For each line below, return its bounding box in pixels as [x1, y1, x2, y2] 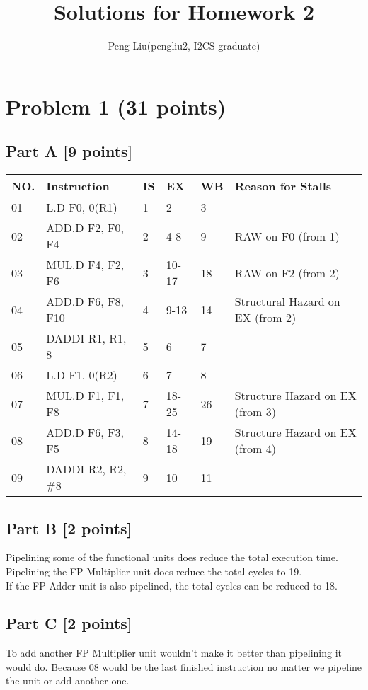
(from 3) [234, 403, 276, 420]
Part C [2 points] [6, 612, 132, 634]
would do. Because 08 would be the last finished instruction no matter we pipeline [6, 659, 362, 674]
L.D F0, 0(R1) [46, 199, 117, 216]
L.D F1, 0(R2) [46, 367, 117, 384]
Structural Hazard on [234, 293, 340, 310]
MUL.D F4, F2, [46, 256, 125, 273]
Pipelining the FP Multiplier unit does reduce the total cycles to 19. [6, 563, 302, 578]
